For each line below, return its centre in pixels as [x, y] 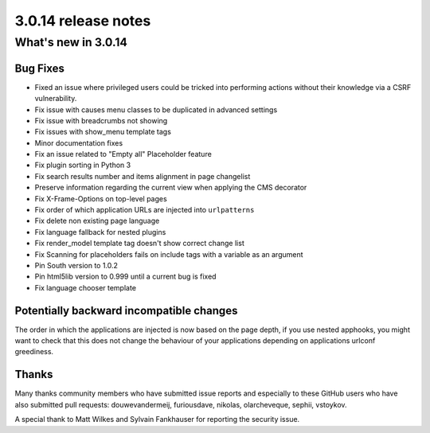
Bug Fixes [40, 68]
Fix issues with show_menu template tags [103, 132]
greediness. [34, 352]
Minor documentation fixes [79, 142]
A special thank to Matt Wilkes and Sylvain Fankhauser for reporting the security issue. [157, 419]
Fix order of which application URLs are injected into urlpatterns [145, 210]
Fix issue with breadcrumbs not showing [101, 120]
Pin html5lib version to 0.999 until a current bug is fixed [125, 277]
